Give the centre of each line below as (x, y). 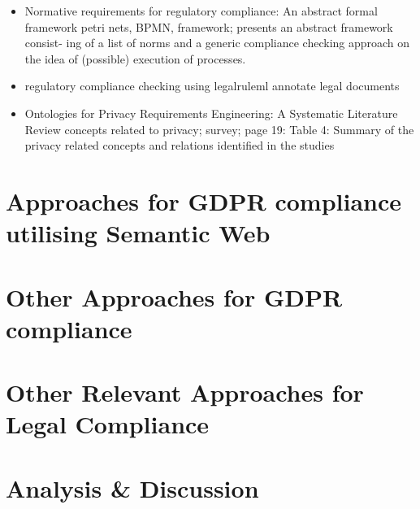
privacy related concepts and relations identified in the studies (180, 145)
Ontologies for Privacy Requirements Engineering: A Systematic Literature (211, 113)
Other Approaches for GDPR (174, 296)
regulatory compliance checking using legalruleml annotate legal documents (212, 86)
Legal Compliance (108, 424)
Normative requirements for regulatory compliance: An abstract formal (201, 11)
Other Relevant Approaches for (185, 392)
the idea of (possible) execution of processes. (135, 58)
